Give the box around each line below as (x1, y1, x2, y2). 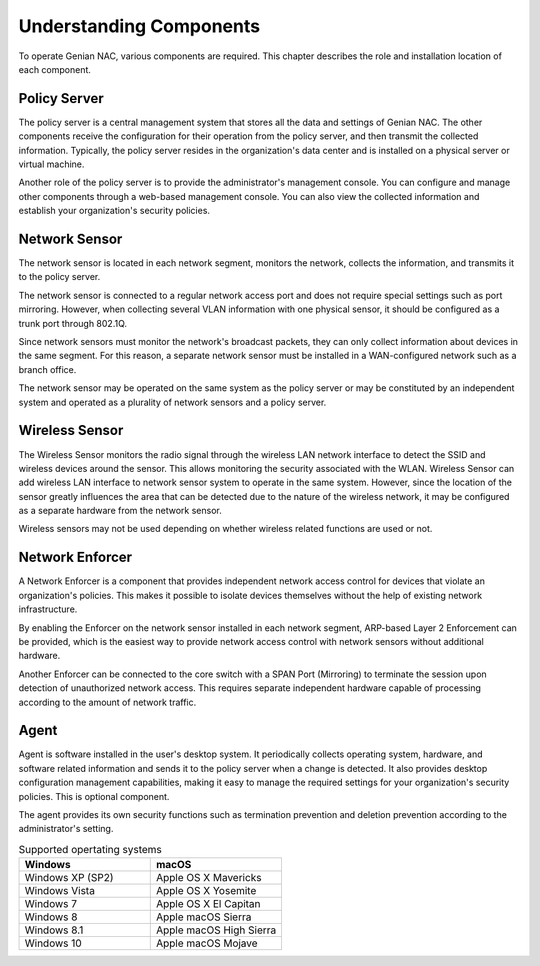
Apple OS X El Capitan (155, 897, 261, 911)
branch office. (18, 363, 77, 375)
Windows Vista (24, 884, 95, 898)
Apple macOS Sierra (155, 910, 252, 924)
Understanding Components (18, 15, 260, 37)
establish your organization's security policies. (18, 205, 210, 217)
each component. (18, 63, 92, 75)
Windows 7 (24, 897, 78, 911)
